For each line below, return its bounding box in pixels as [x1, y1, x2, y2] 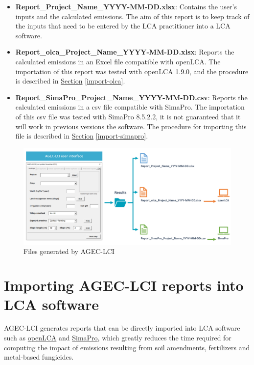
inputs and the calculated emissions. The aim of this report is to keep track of [15, 11, 250, 21]
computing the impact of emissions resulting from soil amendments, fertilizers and [4, 342, 250, 352]
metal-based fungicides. [4, 352, 74, 362]
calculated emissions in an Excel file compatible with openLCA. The [15, 56, 221, 66]
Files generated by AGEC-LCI [23, 246, 115, 256]
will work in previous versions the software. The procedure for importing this [15, 121, 247, 131]
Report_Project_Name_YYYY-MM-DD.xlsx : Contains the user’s [15, 1, 237, 11]
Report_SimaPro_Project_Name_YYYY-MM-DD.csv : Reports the [15, 92, 248, 102]
